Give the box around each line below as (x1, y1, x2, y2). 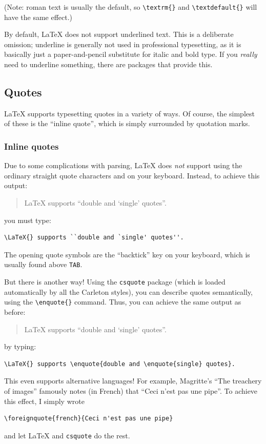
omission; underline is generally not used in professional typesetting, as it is (4, 38, 241, 49)
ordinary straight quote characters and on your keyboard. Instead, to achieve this (4, 170, 260, 180)
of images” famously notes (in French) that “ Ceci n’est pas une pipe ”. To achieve (4, 385, 258, 396)
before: (4, 306, 26, 317)
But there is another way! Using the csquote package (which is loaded (4, 276, 226, 287)
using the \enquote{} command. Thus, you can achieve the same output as (4, 296, 241, 307)
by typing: (4, 341, 36, 352)
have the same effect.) (4, 11, 73, 22)
